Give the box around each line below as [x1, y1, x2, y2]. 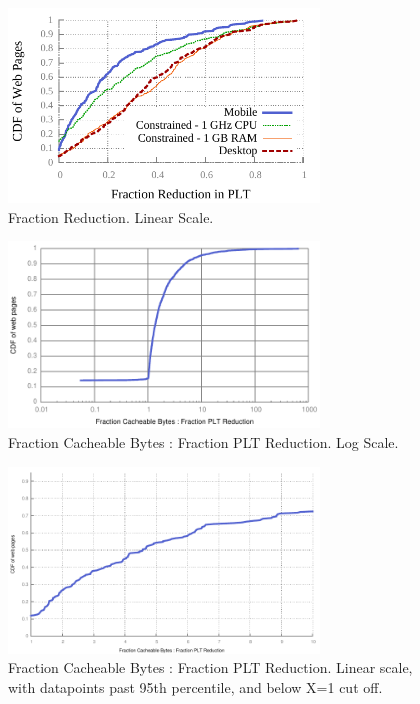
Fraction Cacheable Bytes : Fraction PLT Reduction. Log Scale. [8, 431, 399, 452]
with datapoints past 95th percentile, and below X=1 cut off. [8, 676, 383, 697]
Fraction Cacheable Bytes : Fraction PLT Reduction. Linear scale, [8, 657, 413, 678]
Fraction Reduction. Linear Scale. [8, 206, 214, 227]
